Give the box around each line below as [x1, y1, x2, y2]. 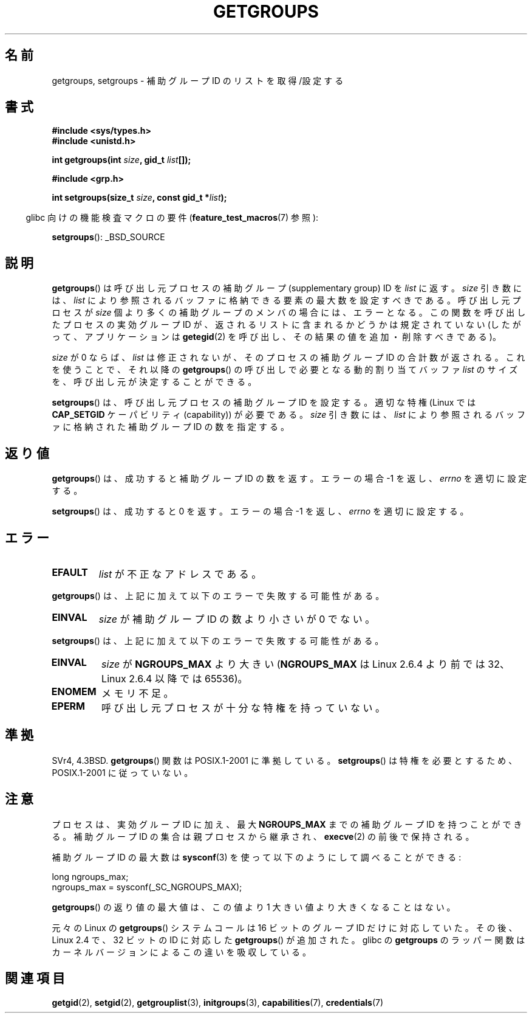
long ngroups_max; [52, 871, 129, 882]
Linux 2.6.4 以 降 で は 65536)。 [101, 672, 248, 685]
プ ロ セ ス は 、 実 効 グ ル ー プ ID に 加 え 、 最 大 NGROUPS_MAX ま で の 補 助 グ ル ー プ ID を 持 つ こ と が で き [52, 819, 522, 829]
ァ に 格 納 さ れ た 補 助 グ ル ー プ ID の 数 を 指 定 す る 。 [52, 421, 289, 432]
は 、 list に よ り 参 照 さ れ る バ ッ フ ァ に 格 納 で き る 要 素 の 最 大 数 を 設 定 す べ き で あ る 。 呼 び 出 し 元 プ [52, 295, 521, 306]
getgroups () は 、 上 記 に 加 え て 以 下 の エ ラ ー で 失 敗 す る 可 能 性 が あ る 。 [52, 590, 384, 601]
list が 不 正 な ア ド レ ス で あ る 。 [98, 567, 262, 580]
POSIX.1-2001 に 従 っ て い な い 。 [52, 767, 193, 778]
